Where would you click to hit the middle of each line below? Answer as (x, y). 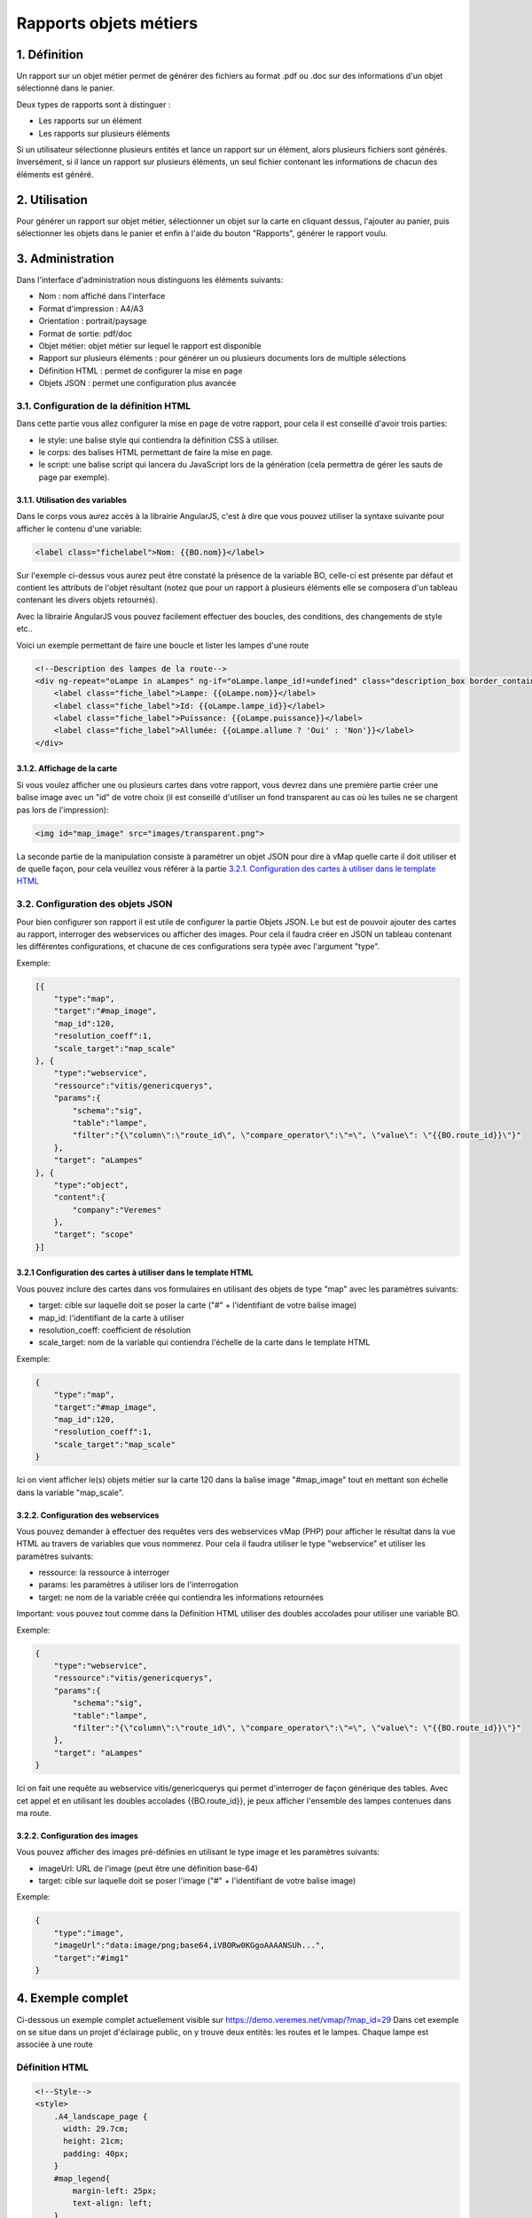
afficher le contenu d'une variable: (79, 529)
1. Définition (50, 55)
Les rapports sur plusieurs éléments (104, 133)
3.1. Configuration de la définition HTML (104, 405)
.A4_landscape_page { (101, 2116)
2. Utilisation (52, 200)
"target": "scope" (94, 1235)
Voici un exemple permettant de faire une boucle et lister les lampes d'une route (163, 645)
